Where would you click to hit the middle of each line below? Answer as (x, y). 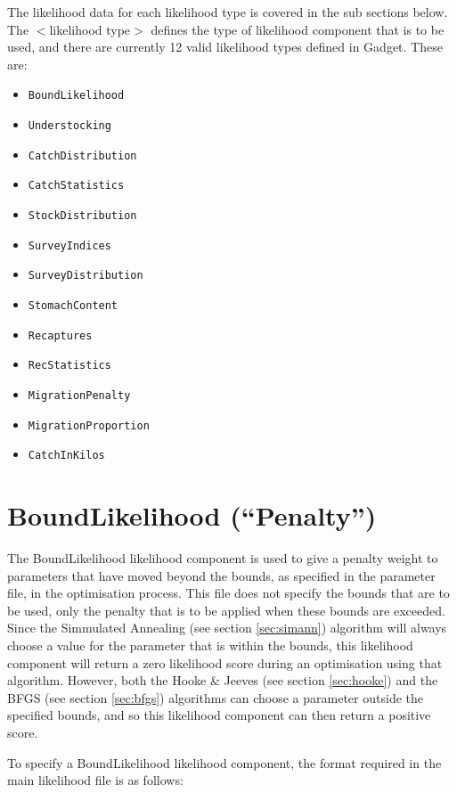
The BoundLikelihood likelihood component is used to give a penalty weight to (223, 558)
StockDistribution (82, 216)
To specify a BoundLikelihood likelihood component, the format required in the (224, 762)
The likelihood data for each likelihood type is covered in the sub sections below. (228, 12)
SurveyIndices (69, 245)
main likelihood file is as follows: (95, 780)
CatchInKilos (66, 456)
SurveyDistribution (86, 276)
